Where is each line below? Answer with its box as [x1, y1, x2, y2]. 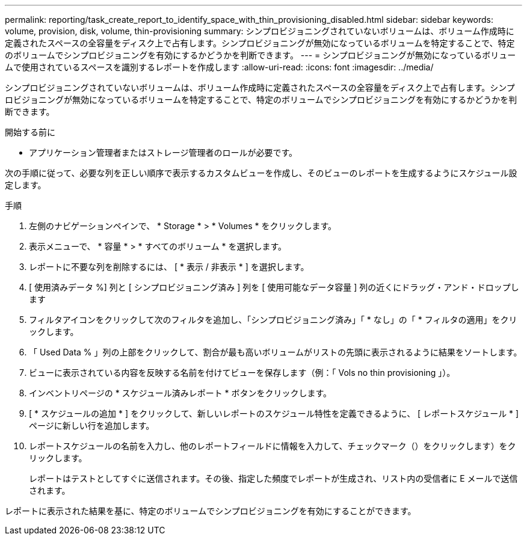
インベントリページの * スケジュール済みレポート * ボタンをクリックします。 [29, 388, 332, 398]
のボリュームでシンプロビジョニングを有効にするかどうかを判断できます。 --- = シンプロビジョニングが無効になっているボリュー [5, 50, 516, 60]
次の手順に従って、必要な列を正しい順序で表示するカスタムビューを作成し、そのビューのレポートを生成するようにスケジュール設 [5, 168, 517, 178]
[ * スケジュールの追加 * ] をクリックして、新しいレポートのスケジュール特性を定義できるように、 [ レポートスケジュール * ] [29, 408, 519, 419]
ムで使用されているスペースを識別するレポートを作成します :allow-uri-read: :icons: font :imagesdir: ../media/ [5, 62, 434, 72]
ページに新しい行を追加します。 [29, 420, 155, 431]
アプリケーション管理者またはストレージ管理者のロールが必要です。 [29, 147, 298, 158]
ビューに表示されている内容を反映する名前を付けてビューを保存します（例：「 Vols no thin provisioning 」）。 [29, 367, 455, 378]
